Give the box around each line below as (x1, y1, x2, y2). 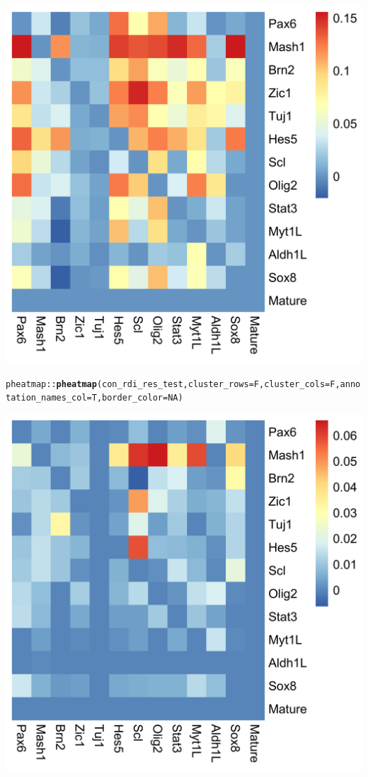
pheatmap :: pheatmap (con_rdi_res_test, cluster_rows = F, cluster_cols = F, (6, 379, 340, 389)
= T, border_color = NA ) (86, 393, 183, 403)
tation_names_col (6, 393, 87, 403)
